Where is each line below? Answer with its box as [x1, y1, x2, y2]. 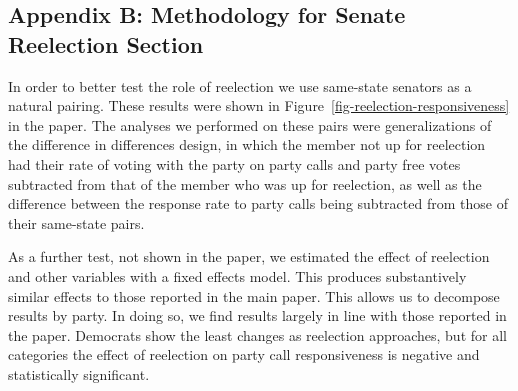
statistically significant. [8, 363, 150, 384]
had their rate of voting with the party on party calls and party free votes [8, 153, 461, 174]
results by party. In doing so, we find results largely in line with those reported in [8, 305, 507, 326]
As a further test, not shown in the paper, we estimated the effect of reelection [8, 246, 490, 267]
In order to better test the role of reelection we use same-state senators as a [8, 75, 472, 96]
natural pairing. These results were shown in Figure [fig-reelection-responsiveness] [8, 95, 510, 116]
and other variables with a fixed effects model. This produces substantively [8, 265, 467, 286]
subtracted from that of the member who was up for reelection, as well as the [8, 173, 482, 194]
